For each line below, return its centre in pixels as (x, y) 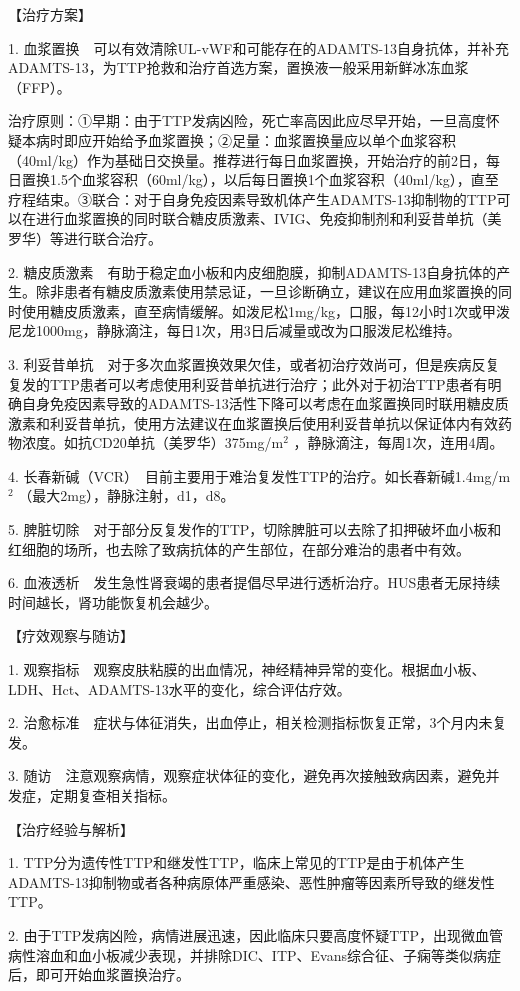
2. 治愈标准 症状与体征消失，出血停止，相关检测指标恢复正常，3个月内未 (250, 722)
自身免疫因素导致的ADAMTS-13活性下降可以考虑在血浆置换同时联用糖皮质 (265, 403)
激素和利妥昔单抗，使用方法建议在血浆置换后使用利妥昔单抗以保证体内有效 (253, 422)
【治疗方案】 (50, 14)
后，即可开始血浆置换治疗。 (99, 974)
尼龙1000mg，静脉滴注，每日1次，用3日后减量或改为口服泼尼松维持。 (234, 330)
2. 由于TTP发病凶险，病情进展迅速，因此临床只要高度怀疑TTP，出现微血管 (256, 934)
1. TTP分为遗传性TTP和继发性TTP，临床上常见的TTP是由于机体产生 (236, 862)
